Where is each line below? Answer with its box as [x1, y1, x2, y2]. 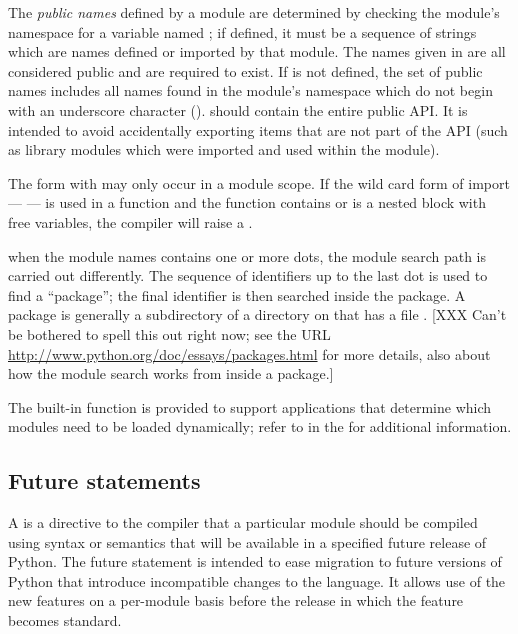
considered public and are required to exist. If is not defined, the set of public [8, 60, 483, 81]
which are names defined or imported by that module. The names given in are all [8, 41, 506, 62]
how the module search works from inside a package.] [8, 363, 334, 384]
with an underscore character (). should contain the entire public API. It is [8, 99, 468, 120]
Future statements [8, 465, 201, 496]
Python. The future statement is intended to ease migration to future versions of [8, 551, 502, 572]
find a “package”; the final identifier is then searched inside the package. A [8, 284, 466, 305]
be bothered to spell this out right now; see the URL [8, 323, 331, 344]
